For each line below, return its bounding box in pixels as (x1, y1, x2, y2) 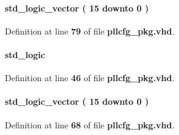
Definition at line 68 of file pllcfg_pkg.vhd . (5, 118, 175, 131)
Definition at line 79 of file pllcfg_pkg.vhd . (5, 24, 175, 37)
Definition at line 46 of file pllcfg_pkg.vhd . (5, 71, 175, 84)
